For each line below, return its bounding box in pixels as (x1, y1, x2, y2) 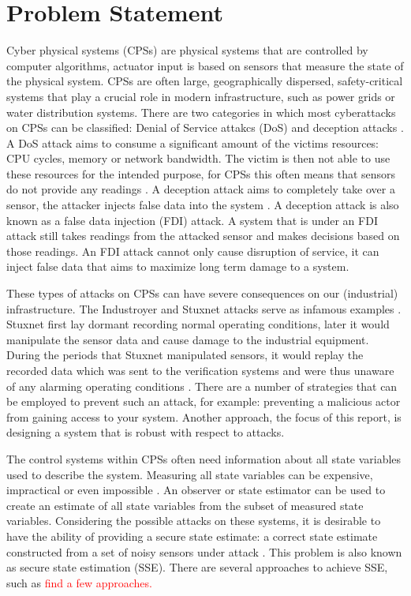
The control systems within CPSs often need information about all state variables (6, 450, 402, 467)
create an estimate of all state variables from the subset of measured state (6, 497, 364, 513)
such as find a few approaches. (6, 574, 152, 590)
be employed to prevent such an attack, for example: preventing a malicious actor (6, 393, 401, 410)
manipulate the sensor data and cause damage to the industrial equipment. (6, 331, 369, 347)
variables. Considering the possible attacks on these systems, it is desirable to (6, 512, 381, 529)
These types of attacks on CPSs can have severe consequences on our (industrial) (6, 285, 398, 302)
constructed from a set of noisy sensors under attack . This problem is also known (6, 543, 402, 560)
